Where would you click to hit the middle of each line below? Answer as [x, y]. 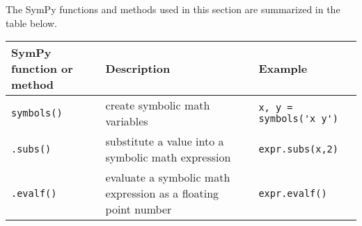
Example [283, 69]
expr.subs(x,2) [298, 149]
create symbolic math [158, 105]
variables [127, 121]
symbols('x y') [298, 119]
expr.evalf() [293, 193]
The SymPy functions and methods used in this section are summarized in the [173, 9]
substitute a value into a [165, 141]
